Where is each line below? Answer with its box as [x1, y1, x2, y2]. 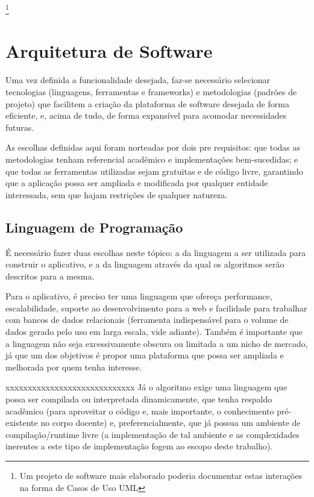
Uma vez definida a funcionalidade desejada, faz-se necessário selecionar [5, 73, 271, 86]
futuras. [5, 120, 34, 133]
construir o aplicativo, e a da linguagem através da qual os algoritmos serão [5, 258, 284, 270]
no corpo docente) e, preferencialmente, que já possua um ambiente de [40, 416, 301, 429]
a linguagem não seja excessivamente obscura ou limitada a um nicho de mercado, [5, 337, 308, 349]
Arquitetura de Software [5, 39, 213, 63]
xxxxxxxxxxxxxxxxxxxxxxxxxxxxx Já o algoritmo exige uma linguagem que [5, 381, 287, 393]
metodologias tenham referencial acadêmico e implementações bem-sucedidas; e [5, 152, 298, 165]
